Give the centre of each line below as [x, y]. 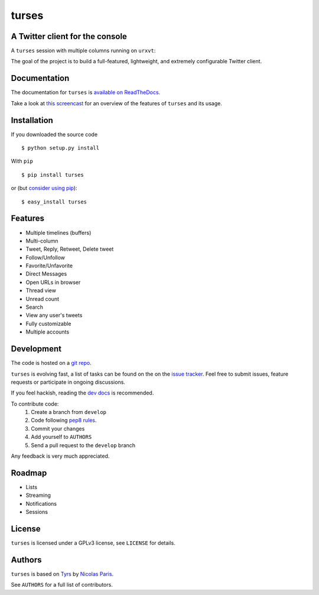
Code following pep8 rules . [64, 421]
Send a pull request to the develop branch [83, 445]
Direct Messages [46, 274]
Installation [32, 120]
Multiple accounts [48, 332]
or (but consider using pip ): [44, 188]
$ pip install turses [53, 175]
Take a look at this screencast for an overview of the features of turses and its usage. [117, 103]
